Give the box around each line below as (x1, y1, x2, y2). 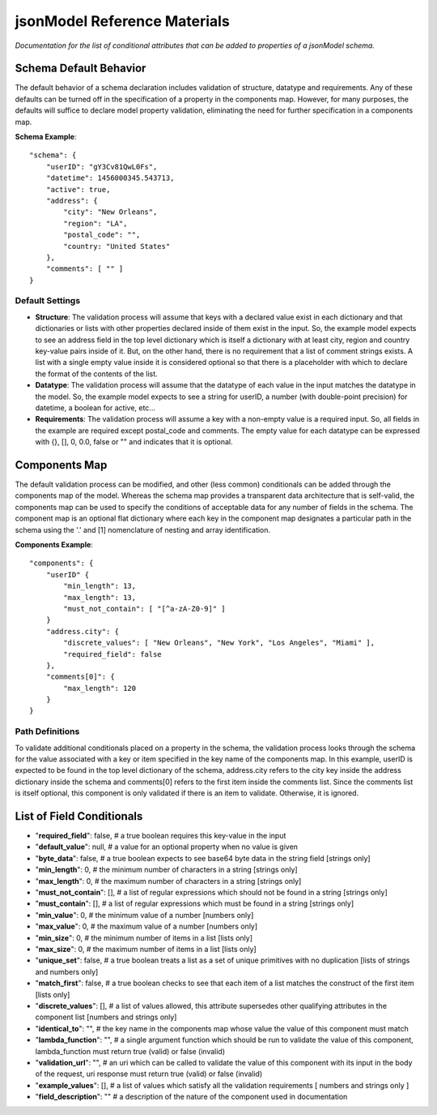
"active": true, (45, 185, 111, 194)
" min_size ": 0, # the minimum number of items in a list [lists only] (35, 933, 253, 942)
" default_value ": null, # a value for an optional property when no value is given (35, 842, 299, 851)
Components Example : (15, 540, 93, 549)
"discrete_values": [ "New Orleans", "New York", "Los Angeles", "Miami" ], (63, 638, 375, 648)
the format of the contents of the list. (35, 369, 158, 379)
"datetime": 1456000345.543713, (45, 174, 175, 182)
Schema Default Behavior (15, 62, 146, 75)
